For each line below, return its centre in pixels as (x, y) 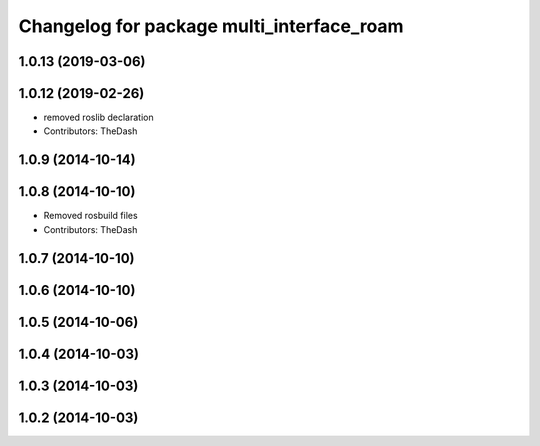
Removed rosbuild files (91, 216)
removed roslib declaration (98, 117)
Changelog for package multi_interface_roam (211, 26)
